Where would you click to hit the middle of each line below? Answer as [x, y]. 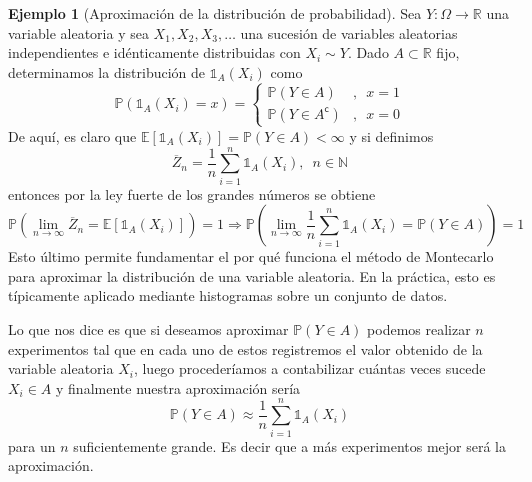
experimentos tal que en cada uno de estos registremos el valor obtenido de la [245, 348]
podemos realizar [419, 329]
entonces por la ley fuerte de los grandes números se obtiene [192, 193]
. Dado [368, 52]
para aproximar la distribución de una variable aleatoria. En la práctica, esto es [252, 275]
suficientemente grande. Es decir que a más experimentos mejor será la [290, 445]
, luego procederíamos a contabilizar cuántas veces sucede [309, 368]
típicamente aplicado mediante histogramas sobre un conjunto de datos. [228, 295]
